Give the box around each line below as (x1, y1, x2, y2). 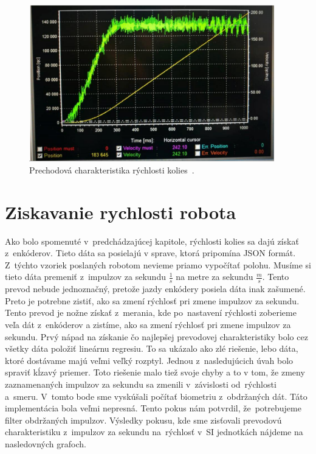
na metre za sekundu (176, 270, 253, 283)
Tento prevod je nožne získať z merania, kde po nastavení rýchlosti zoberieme (5, 306, 297, 319)
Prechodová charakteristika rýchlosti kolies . (29, 163, 194, 176)
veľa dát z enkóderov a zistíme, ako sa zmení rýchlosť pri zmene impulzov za (5, 318, 291, 330)
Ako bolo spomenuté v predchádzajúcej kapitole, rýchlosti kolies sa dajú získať (5, 234, 299, 247)
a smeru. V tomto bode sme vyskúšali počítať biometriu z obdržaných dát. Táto (5, 389, 307, 402)
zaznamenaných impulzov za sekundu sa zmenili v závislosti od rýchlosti (5, 377, 276, 390)
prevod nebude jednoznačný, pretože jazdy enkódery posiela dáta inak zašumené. (5, 282, 306, 295)
